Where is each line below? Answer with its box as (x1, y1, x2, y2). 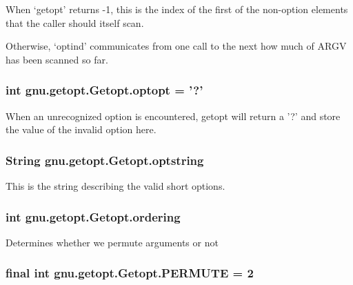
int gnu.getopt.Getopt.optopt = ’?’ (6, 81, 203, 99)
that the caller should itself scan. (6, 15, 144, 30)
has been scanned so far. (6, 52, 108, 66)
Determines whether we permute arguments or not (6, 235, 219, 249)
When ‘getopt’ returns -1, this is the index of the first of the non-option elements (6, 2, 348, 16)
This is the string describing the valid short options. (6, 179, 225, 193)
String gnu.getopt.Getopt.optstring (6, 151, 204, 168)
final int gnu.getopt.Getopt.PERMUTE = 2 (6, 264, 254, 282)
